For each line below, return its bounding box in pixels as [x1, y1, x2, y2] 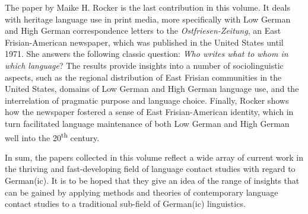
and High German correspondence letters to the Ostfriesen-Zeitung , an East [5, 24, 281, 37]
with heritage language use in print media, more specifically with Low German [5, 12, 291, 25]
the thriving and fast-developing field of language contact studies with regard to [5, 162, 296, 175]
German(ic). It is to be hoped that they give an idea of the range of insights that [5, 174, 300, 186]
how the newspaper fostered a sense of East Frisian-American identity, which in [5, 106, 294, 118]
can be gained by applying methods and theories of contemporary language [5, 186, 278, 198]
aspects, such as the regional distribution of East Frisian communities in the [5, 71, 282, 83]
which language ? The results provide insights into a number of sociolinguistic [5, 59, 284, 71]
